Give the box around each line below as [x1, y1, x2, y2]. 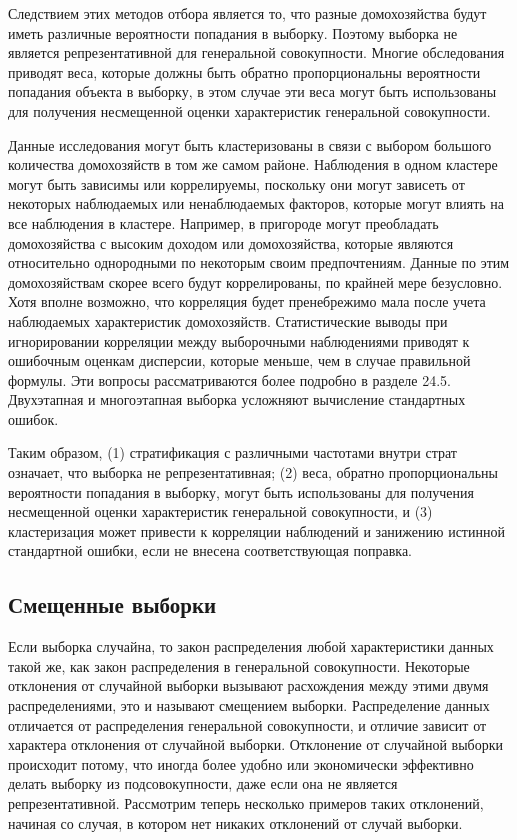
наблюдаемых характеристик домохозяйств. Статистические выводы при [8, 310, 448, 331]
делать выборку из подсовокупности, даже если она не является [8, 773, 398, 794]
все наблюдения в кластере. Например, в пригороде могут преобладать [8, 212, 439, 233]
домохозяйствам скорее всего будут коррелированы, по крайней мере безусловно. [8, 271, 503, 292]
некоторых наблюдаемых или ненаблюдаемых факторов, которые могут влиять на [8, 193, 505, 214]
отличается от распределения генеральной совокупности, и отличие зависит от [8, 714, 487, 735]
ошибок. [8, 408, 59, 429]
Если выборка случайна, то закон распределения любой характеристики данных [8, 636, 494, 657]
